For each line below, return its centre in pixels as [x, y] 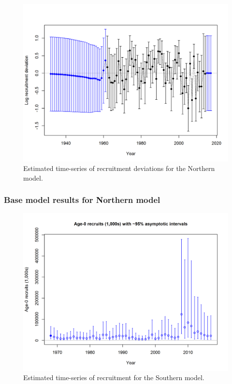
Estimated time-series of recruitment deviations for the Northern [119, 168]
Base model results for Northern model [82, 199]
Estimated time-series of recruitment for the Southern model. [114, 377]
